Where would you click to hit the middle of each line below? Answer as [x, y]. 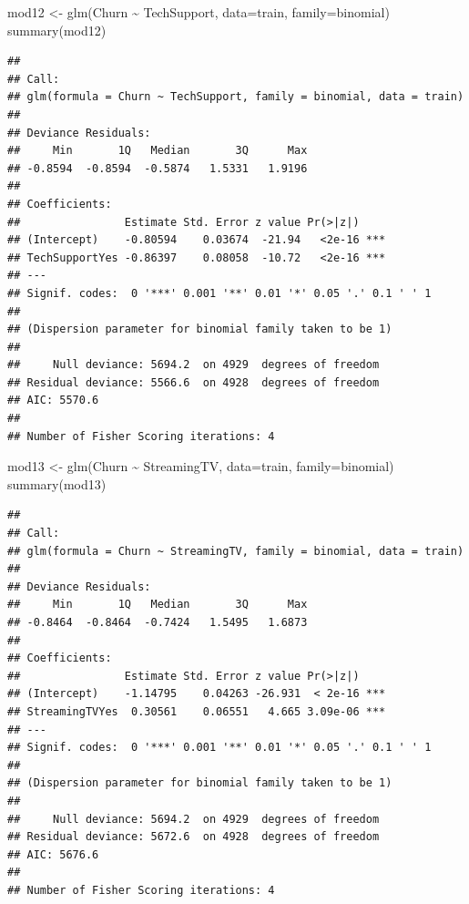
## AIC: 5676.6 [53, 854]
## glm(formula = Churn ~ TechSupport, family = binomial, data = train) [236, 97]
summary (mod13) [57, 483]
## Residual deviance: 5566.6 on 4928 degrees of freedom [194, 382]
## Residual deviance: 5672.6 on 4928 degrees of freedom [194, 837]
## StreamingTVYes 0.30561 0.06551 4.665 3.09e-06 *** [197, 711]
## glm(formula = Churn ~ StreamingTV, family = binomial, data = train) [236, 551]
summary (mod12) [57, 30]
